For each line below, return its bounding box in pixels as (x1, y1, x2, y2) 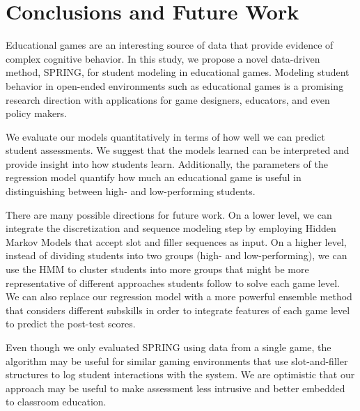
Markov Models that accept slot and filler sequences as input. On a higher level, (6, 234, 347, 249)
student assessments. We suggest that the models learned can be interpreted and (6, 143, 350, 157)
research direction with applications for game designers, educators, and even (6, 92, 330, 107)
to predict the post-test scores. (6, 316, 136, 331)
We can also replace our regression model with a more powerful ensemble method (6, 289, 352, 304)
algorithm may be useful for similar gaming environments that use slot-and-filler (6, 353, 348, 368)
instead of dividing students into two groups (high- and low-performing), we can (6, 248, 347, 263)
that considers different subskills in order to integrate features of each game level (6, 302, 350, 317)
